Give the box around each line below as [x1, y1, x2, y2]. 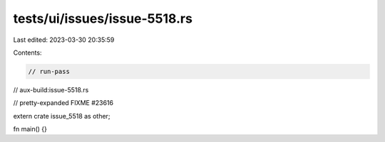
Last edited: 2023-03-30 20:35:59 [13, 35, 115, 44]
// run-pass [28, 67, 71, 75]
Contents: [13, 48, 42, 57]
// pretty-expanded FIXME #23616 [13, 99, 114, 107]
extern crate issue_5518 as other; [13, 111, 111, 120]
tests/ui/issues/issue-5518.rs [13, 11, 192, 26]
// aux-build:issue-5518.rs [13, 85, 89, 94]
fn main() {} [13, 125, 48, 133]
